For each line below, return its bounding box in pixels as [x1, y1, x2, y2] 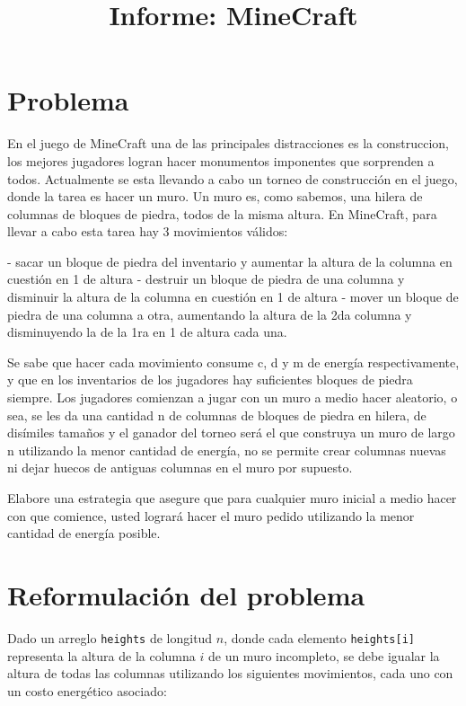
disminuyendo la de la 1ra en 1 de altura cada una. [7, 322, 287, 341]
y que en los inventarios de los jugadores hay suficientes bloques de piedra [7, 370, 413, 389]
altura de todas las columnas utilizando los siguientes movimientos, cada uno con [7, 664, 453, 683]
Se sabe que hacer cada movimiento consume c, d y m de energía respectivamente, [7, 352, 460, 371]
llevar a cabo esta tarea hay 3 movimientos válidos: [7, 222, 288, 241]
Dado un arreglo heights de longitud [7, 628, 213, 647]
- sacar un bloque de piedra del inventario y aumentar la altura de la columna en [7, 252, 453, 270]
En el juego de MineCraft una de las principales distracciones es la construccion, [7, 134, 449, 153]
